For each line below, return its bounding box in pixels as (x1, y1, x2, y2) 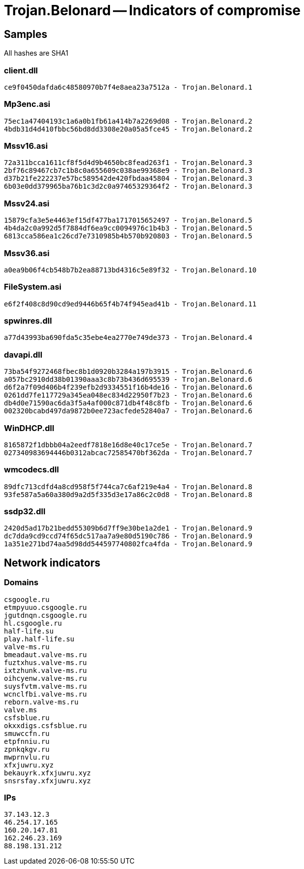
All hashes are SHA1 (4, 49, 68, 58)
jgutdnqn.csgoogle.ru (4, 611, 87, 619)
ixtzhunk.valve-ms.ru (4, 666, 87, 674)
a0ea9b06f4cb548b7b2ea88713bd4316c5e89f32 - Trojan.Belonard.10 (4, 266, 257, 274)
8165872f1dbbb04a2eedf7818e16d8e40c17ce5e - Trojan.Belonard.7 (4, 440, 252, 449)
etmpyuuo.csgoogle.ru (4, 603, 87, 611)
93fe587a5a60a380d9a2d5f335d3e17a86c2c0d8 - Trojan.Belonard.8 (4, 490, 252, 499)
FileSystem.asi (4, 282, 61, 292)
